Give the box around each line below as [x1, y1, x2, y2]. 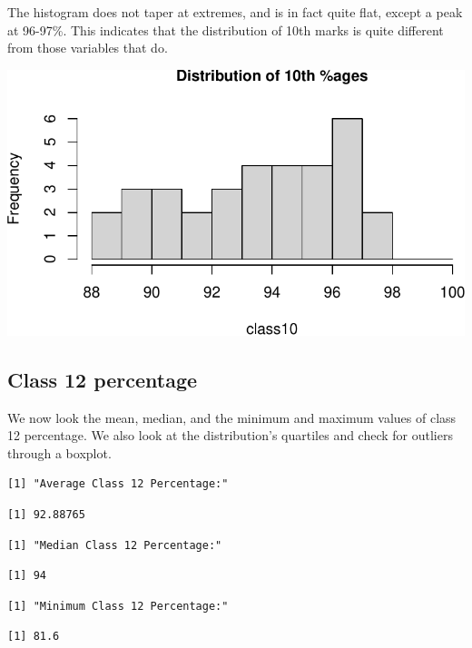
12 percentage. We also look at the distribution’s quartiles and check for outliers [7, 426, 453, 445]
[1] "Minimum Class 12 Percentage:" [7, 599, 229, 613]
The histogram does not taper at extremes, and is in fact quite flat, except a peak [7, 3, 463, 21]
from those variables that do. [7, 38, 168, 57]
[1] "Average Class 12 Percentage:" [7, 477, 229, 491]
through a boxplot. [7, 443, 112, 462]
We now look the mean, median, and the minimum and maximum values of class [7, 407, 457, 427]
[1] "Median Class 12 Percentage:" [7, 538, 222, 552]
